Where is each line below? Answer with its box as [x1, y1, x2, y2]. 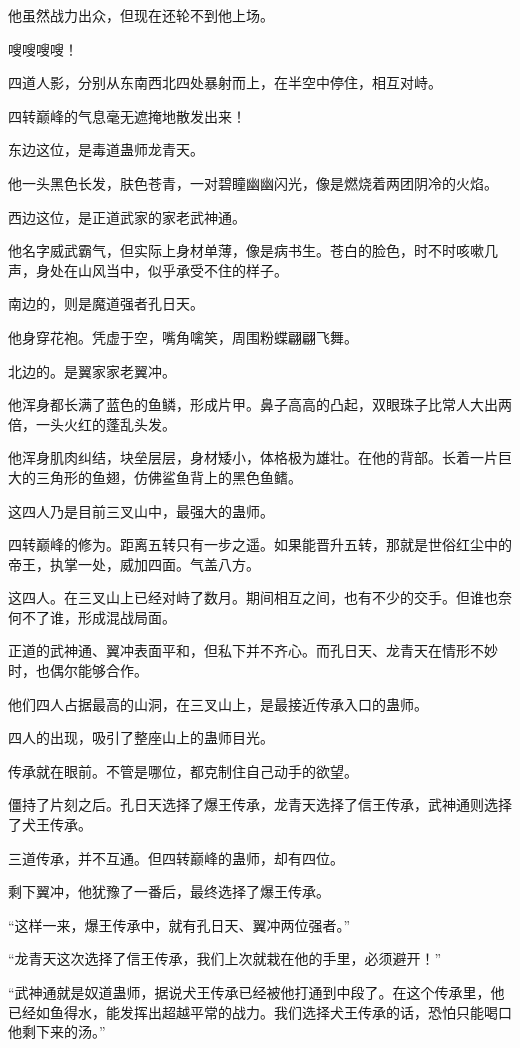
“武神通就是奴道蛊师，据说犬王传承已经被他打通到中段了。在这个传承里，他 [8, 982, 505, 1002]
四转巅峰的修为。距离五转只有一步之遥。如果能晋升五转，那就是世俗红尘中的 [8, 534, 512, 555]
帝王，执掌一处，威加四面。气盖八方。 [8, 553, 260, 574]
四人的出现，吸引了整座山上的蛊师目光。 [8, 727, 274, 748]
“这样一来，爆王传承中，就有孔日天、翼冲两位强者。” [8, 914, 351, 935]
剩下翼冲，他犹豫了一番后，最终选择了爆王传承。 [8, 881, 330, 902]
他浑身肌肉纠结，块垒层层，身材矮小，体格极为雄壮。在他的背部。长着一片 [8, 447, 498, 468]
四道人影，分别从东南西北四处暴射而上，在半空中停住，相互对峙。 [8, 72, 442, 93]
